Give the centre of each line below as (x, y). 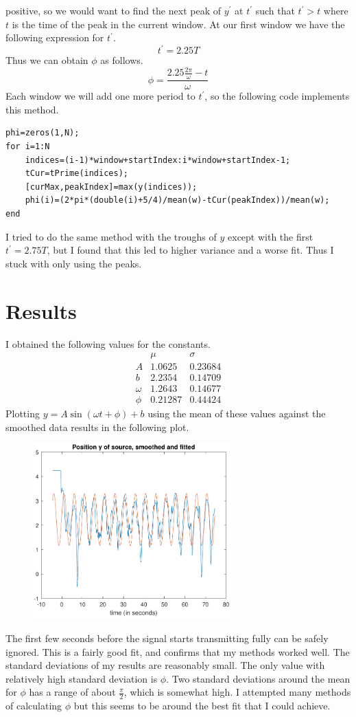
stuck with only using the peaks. (74, 263)
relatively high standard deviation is (82, 678)
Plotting (23, 413)
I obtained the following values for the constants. (108, 343)
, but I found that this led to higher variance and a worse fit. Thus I (190, 250)
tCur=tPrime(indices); (76, 174)
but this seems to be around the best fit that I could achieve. (202, 706)
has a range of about (72, 692)
